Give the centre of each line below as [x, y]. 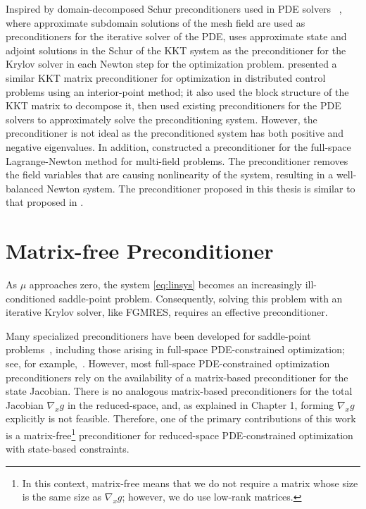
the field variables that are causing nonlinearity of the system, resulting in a [170, 174]
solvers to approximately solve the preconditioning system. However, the [162, 119]
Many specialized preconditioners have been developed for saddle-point [158, 335]
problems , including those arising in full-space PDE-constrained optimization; [175, 349]
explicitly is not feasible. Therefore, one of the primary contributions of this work [181, 418]
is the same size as [62, 497]
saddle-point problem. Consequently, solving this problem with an [201, 298]
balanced [25, 188]
